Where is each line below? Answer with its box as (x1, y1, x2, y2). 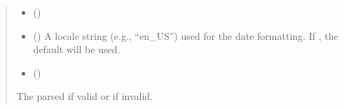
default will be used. (33, 42, 121, 57)
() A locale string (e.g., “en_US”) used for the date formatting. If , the (33, 28, 338, 43)
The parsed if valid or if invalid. (16, 89, 153, 103)
